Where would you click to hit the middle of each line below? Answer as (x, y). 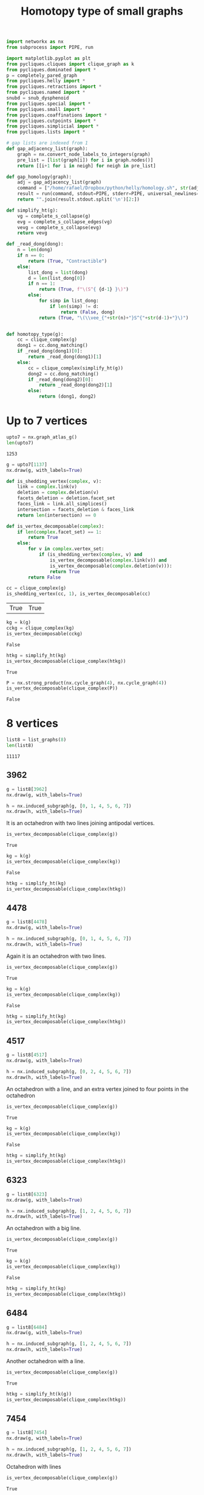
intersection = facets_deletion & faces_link (76, 509)
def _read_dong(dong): (35, 244)
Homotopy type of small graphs (102, 11)
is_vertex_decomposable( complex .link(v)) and (108, 560)
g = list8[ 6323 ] (27, 1194)
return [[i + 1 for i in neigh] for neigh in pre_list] (87, 166)
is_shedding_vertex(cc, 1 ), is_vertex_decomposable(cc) (78, 594)
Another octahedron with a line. (46, 1361)
